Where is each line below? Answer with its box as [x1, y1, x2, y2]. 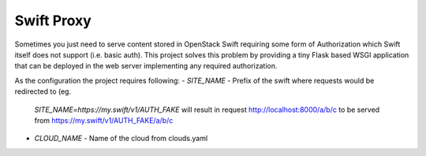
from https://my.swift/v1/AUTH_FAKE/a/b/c [34, 115, 174, 125]
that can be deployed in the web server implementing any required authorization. [14, 61, 278, 71]
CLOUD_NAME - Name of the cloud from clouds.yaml [34, 134, 208, 143]
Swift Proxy [14, 12, 92, 29]
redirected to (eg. [14, 87, 71, 96]
